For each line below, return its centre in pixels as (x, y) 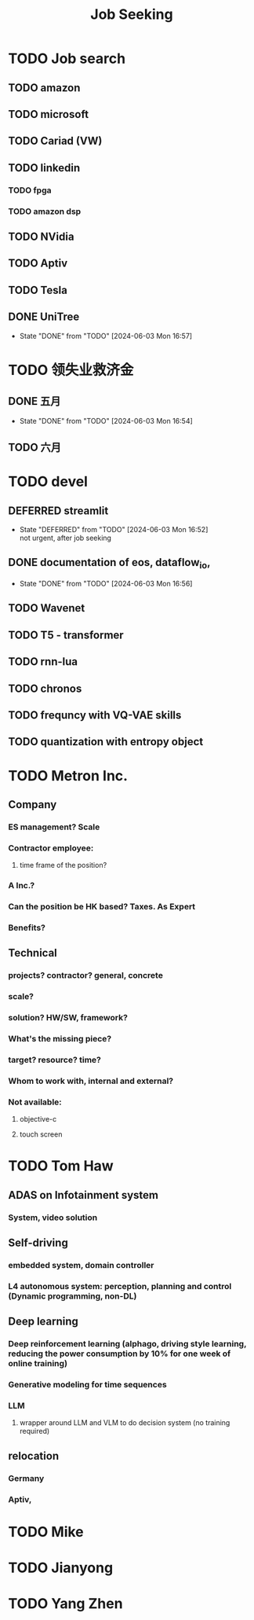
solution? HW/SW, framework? (68, 1018)
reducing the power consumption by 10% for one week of (120, 1354)
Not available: (35, 1102)
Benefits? (27, 928)
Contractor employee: (51, 848)
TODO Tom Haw (61, 1166)
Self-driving (38, 1242)
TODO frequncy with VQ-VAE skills (95, 715)
